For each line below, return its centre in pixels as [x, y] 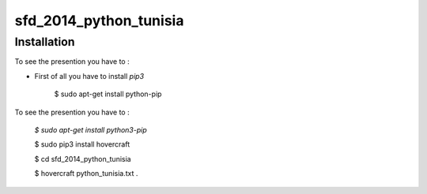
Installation [45, 42]
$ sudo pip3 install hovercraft [82, 144]
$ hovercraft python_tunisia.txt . [86, 173]
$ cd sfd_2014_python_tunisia [83, 159]
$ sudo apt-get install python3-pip [91, 129]
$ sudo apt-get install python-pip [108, 94]
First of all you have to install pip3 [89, 76]
